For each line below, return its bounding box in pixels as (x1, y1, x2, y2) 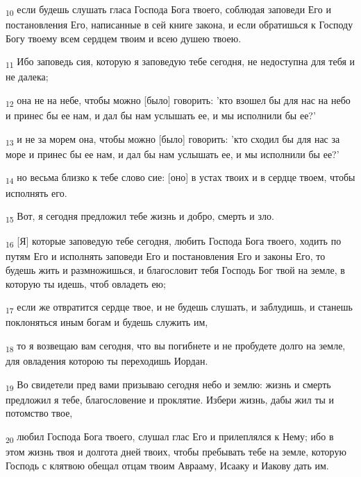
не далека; (6, 69, 49, 84)
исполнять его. (6, 185, 67, 200)
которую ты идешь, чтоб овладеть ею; (6, 276, 166, 290)
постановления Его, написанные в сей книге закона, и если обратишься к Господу (6, 17, 353, 32)
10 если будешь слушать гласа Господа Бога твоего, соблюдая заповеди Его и (6, 2, 331, 18)
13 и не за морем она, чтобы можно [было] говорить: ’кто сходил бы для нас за (6, 131, 340, 148)
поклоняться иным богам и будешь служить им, (6, 315, 208, 329)
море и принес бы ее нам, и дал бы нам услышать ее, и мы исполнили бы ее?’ (6, 146, 339, 161)
